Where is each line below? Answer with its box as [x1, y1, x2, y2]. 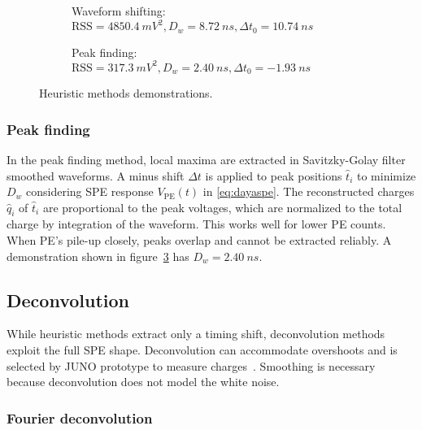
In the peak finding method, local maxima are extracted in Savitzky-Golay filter [7, 150, 406, 167]
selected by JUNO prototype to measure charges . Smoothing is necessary [7, 357, 376, 374]
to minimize [356, 167, 416, 184]
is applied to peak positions [205, 167, 342, 184]
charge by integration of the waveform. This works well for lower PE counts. [7, 215, 386, 232]
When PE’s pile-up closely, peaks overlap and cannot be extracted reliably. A [7, 232, 392, 249]
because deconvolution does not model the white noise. [7, 373, 280, 390]
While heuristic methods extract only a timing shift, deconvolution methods [7, 325, 385, 342]
